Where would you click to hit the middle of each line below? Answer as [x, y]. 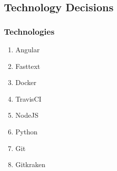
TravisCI [28, 98]
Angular [28, 49]
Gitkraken [30, 164]
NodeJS [27, 115]
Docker [26, 82]
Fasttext [28, 66]
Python [26, 131]
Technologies [29, 31]
